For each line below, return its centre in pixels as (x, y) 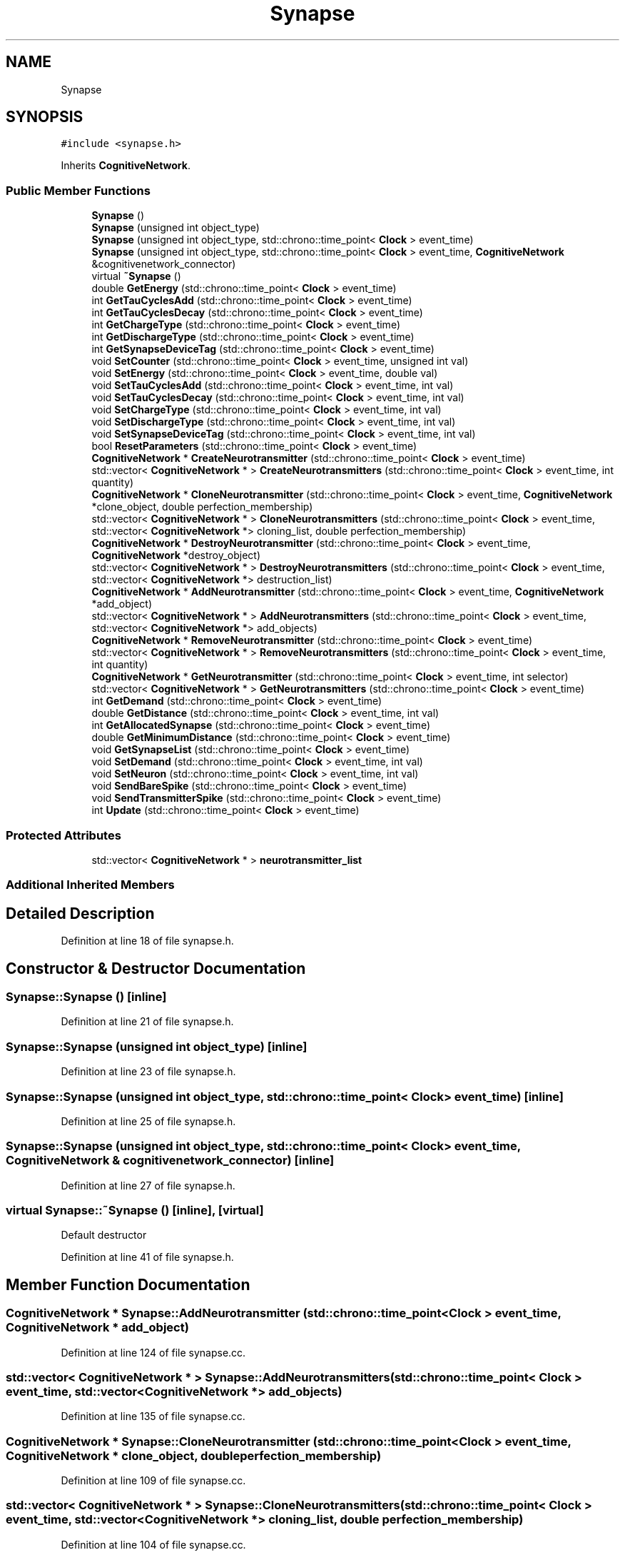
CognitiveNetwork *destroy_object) (176, 555)
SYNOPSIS (45, 117)
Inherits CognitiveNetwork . (126, 166)
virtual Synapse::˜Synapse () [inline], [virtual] (135, 1210)
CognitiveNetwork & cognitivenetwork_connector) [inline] (170, 1161)
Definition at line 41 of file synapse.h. (147, 1257)
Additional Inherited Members (90, 885)
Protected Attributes (63, 835)
